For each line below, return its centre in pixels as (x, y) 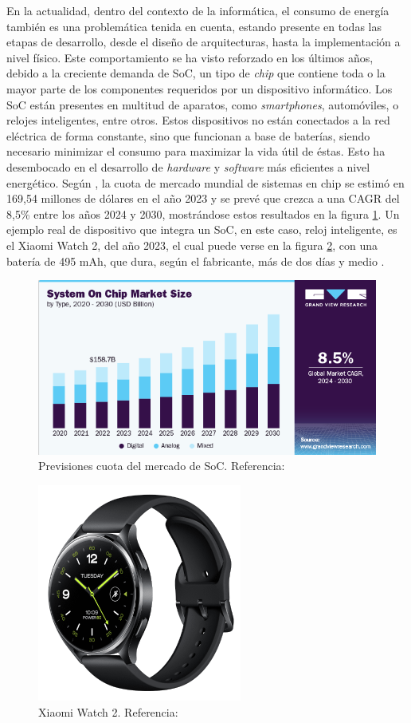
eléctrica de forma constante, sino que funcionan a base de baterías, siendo (188, 135)
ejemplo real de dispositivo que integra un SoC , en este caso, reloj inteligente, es (202, 229)
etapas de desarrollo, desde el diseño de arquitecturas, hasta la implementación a (204, 42)
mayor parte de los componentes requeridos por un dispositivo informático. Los (200, 88)
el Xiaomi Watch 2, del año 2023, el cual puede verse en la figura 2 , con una (192, 245)
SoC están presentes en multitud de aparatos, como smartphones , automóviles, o (203, 104)
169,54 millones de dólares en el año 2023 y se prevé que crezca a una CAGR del (203, 198)
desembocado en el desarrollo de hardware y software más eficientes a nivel (188, 166)
